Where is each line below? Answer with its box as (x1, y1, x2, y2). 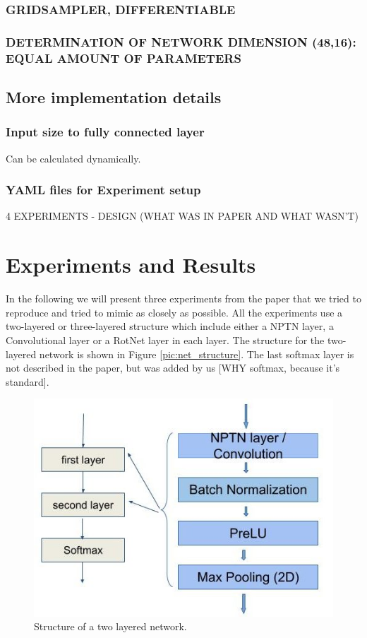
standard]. (6, 374, 49, 389)
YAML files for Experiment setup (6, 181, 201, 199)
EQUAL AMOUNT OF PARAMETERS (6, 49, 241, 66)
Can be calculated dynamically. (6, 150, 141, 165)
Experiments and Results (6, 250, 256, 279)
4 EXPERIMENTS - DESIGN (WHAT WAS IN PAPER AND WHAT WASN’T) (6, 208, 359, 223)
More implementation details (6, 86, 222, 107)
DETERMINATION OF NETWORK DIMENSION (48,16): (6, 33, 356, 50)
